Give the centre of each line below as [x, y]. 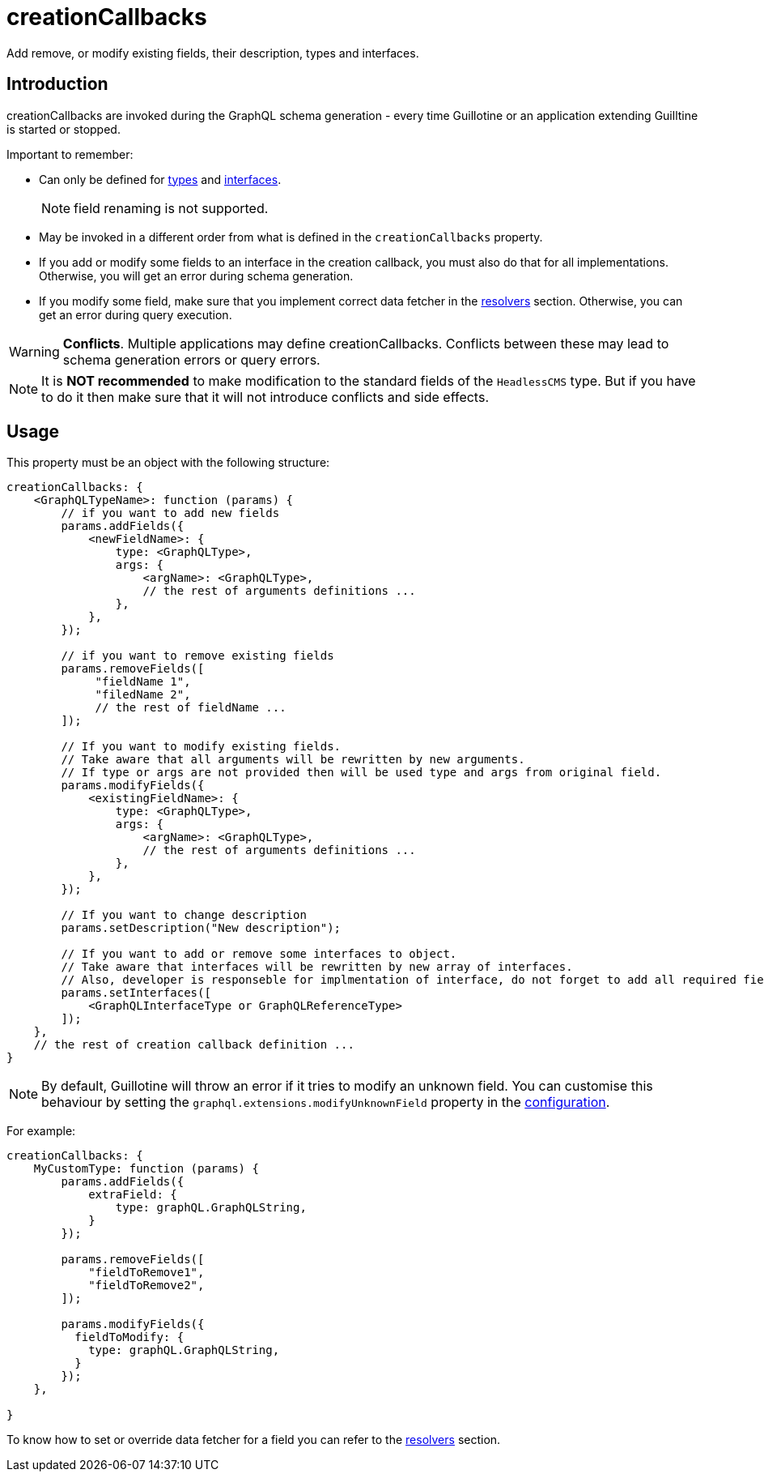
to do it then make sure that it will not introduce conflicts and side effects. [265, 397]
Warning [34, 351]
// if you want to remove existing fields [197, 656]
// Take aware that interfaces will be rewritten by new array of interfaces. [317, 967]
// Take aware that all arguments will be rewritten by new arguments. [293, 760]
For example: [41, 1131]
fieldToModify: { [129, 1337]
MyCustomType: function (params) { [146, 1169]
